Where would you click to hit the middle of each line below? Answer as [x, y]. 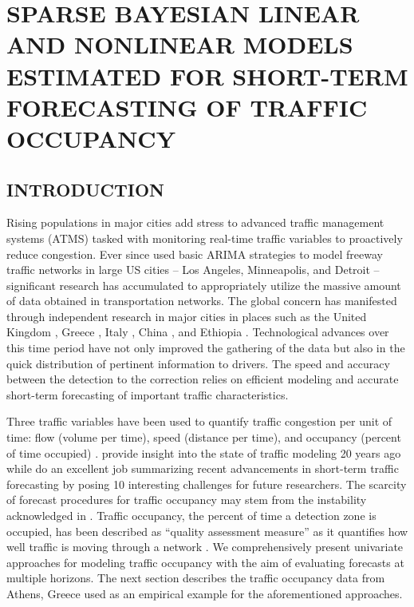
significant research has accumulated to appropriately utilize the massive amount [204, 285]
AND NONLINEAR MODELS [180, 44]
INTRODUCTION [86, 189]
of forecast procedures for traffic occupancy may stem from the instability [187, 500]
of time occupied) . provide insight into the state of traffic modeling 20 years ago [204, 452]
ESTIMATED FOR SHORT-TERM [207, 75]
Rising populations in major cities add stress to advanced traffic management [195, 222]
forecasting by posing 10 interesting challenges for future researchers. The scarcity [207, 484]
